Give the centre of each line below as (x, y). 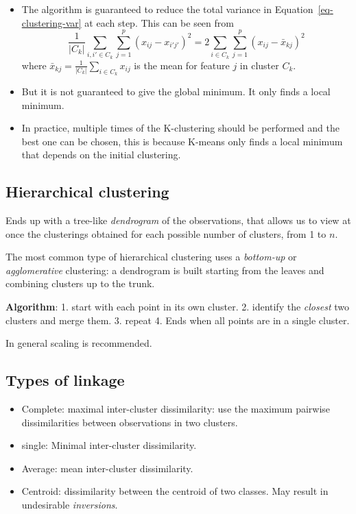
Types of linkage (65, 380)
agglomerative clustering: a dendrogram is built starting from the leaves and (165, 270)
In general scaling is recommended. (79, 343)
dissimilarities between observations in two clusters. (130, 422)
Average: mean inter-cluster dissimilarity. (107, 468)
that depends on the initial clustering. (101, 155)
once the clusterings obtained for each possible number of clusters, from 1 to (166, 233)
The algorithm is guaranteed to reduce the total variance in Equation (167, 9)
